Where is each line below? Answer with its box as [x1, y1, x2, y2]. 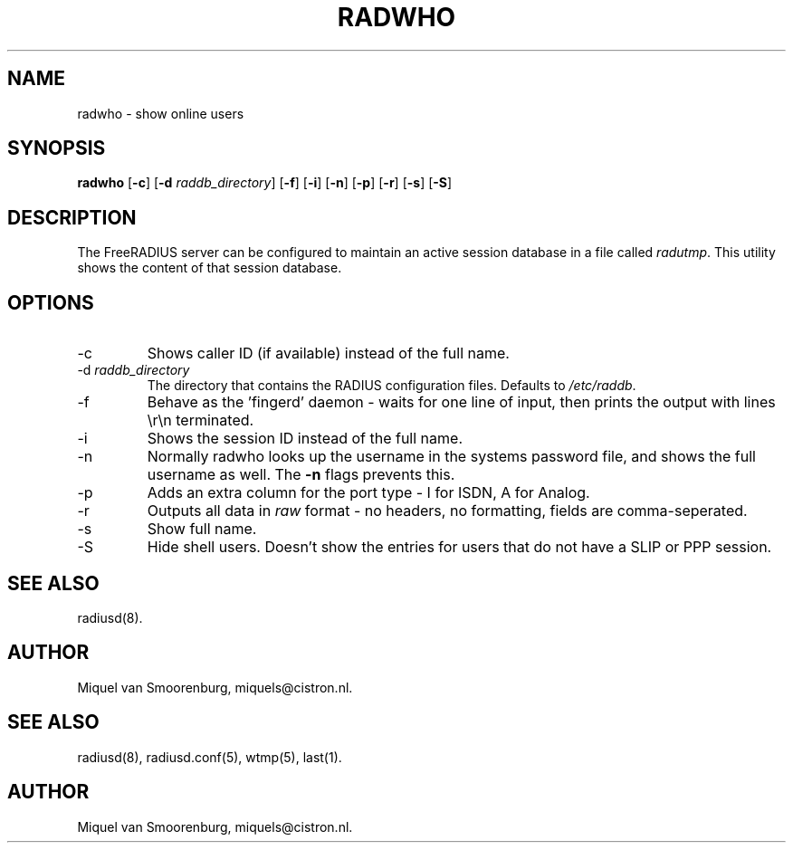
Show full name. [147, 520, 257, 539]
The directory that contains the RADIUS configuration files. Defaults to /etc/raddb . [147, 377, 636, 394]
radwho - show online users [77, 105, 244, 121]
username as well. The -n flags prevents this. [147, 465, 455, 484]
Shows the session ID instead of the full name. [147, 429, 463, 448]
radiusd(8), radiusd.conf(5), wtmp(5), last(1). [77, 749, 342, 765]
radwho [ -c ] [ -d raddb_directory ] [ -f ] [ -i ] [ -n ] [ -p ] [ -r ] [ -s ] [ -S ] [77, 175, 453, 191]
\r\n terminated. [147, 411, 254, 430]
